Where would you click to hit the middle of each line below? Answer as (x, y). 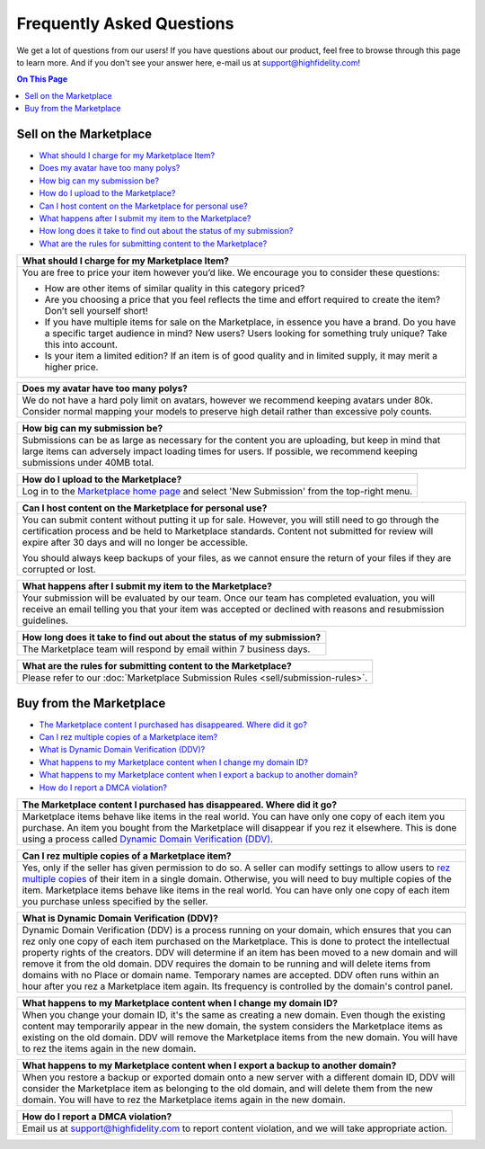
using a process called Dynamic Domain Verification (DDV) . (148, 839)
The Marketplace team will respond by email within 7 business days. (166, 649)
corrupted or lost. (59, 569)
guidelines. (45, 620)
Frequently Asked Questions (125, 23)
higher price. (71, 367)
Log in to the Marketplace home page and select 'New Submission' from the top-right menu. (217, 492)
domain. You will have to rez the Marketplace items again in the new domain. (184, 1100)
